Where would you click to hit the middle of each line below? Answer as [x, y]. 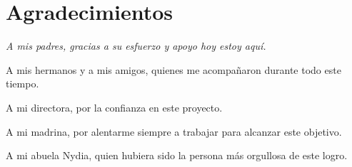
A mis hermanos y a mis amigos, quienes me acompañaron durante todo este [174, 69]
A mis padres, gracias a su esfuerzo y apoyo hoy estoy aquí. [136, 46]
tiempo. [22, 83]
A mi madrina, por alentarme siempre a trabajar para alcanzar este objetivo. [174, 131]
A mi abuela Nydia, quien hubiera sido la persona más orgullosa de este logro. [177, 155]
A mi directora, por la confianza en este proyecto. [114, 107]
